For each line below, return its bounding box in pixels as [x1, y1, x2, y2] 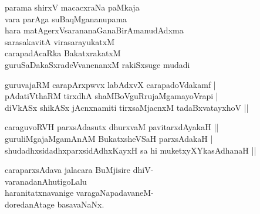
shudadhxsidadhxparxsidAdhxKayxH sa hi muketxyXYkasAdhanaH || [5, 144, 256, 156]
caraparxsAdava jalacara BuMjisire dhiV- [5, 164, 154, 176]
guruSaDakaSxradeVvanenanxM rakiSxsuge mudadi [5, 58, 190, 70]
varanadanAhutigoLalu [5, 175, 87, 187]
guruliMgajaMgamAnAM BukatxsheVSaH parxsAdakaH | [5, 132, 213, 144]
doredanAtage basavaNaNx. [5, 198, 104, 210]
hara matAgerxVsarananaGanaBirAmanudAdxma [5, 24, 184, 36]
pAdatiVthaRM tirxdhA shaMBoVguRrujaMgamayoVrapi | [5, 90, 218, 102]
